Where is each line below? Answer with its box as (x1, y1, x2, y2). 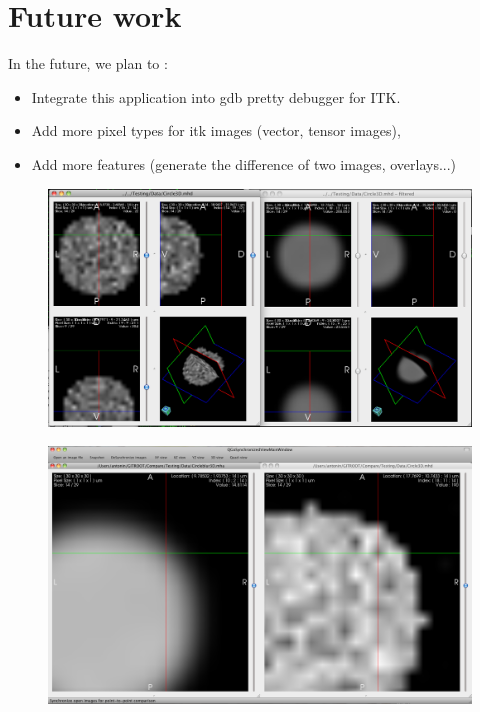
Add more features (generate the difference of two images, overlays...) (31, 153, 457, 174)
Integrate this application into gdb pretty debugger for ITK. (31, 86, 401, 107)
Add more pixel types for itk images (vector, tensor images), (31, 120, 401, 141)
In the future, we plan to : (8, 53, 168, 74)
